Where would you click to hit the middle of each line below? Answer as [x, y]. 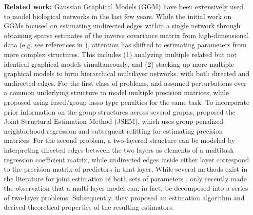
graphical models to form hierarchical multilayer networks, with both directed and [127, 73]
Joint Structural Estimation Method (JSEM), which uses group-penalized [114, 121]
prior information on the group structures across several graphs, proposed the [120, 111]
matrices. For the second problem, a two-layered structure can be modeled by [119, 140]
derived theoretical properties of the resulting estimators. [89, 207]
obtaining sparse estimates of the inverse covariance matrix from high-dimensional [126, 35]
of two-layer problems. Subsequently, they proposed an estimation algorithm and [124, 197]
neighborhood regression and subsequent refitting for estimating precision [114, 130]
